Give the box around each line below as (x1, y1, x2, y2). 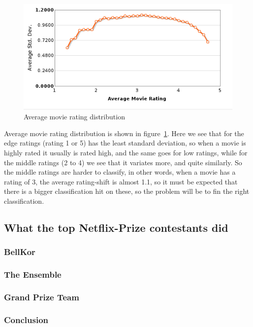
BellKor (4, 246, 35, 258)
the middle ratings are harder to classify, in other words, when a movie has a (4, 167, 236, 177)
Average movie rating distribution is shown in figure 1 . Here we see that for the (4, 128, 244, 138)
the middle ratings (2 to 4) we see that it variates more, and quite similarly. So (4, 157, 242, 167)
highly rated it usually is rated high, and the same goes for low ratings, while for (4, 147, 248, 157)
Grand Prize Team (4, 291, 79, 303)
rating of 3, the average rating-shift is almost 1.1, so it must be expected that (4, 176, 238, 186)
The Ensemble (4, 268, 62, 281)
